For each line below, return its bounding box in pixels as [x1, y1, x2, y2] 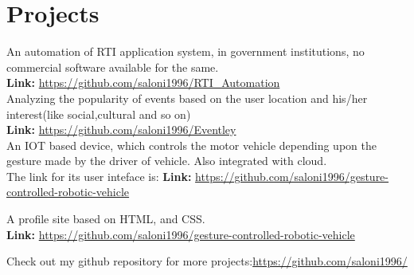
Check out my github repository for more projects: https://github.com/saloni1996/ [6, 253, 408, 269]
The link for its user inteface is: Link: [6, 167, 192, 184]
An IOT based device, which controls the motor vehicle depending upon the [6, 136, 377, 153]
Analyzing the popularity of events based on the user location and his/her [6, 89, 368, 106]
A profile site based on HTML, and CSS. [6, 210, 205, 227]
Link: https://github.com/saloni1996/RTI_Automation [6, 74, 280, 91]
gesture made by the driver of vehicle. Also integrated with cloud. [6, 152, 327, 169]
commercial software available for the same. [6, 58, 219, 75]
